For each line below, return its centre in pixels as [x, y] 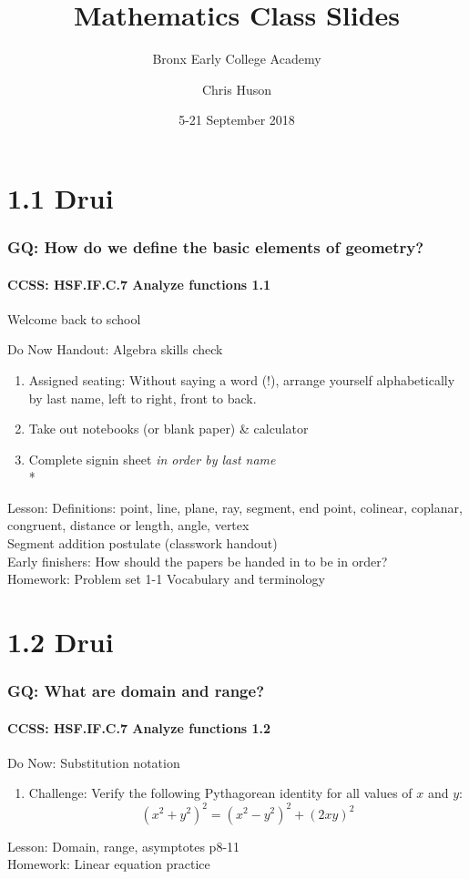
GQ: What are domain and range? [136, 691]
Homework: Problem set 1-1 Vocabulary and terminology [166, 579]
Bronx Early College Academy [237, 59]
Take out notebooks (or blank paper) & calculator [168, 429]
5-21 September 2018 [237, 120]
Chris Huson [237, 89]
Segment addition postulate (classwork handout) [143, 543]
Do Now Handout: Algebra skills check [115, 349]
